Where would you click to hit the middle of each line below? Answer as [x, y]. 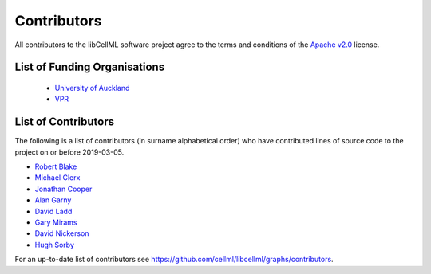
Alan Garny [53, 200]
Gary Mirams [56, 222]
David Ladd [53, 211]
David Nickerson [62, 233]
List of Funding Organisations [90, 67]
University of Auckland [92, 88]
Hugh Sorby [55, 245]
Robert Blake [56, 166]
